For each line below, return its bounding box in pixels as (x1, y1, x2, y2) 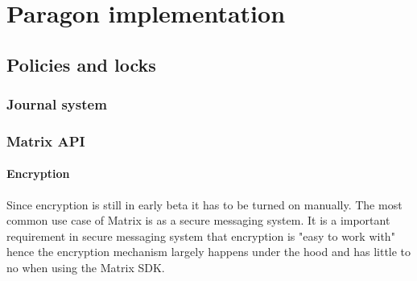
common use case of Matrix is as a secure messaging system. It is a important (6, 212, 390, 229)
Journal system (6, 94, 107, 114)
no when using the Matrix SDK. (6, 259, 165, 276)
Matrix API (6, 130, 85, 151)
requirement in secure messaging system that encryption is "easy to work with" (6, 227, 395, 244)
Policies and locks (6, 52, 156, 76)
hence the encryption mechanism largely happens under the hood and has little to (6, 243, 411, 260)
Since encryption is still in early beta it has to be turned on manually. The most (6, 196, 403, 213)
